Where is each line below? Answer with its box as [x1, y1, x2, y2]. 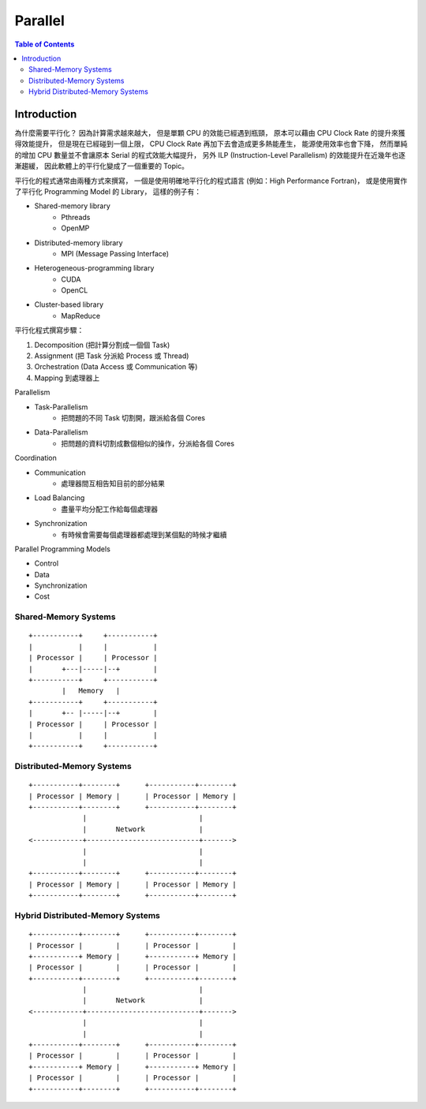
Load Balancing [34, 493, 85, 502]
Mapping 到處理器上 [34, 373, 100, 383]
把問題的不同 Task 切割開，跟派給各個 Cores [61, 413, 205, 422]
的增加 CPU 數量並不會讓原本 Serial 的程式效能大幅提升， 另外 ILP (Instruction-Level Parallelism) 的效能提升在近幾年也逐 [14, 150, 405, 159]
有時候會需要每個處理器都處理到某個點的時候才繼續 [61, 529, 227, 540]
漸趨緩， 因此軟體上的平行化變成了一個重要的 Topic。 [14, 162, 189, 171]
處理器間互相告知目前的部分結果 [61, 478, 165, 488]
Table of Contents [14, 39, 75, 49]
